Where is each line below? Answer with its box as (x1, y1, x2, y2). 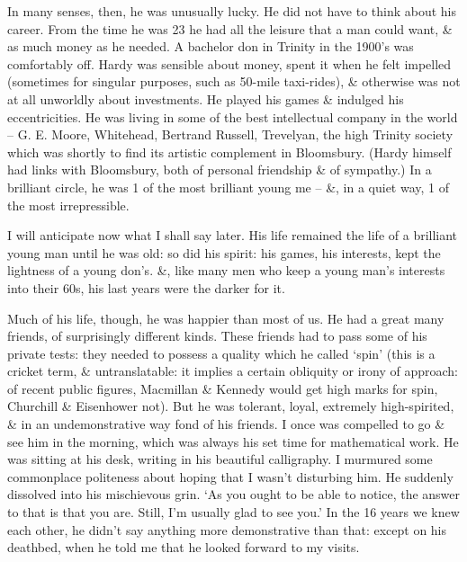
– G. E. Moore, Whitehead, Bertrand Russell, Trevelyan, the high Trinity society (7, 125, 454, 144)
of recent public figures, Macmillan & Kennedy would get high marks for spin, (7, 379, 438, 397)
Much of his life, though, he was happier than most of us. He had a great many (7, 308, 445, 327)
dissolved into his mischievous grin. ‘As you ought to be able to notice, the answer (7, 485, 461, 504)
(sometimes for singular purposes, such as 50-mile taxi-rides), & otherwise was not (7, 72, 461, 91)
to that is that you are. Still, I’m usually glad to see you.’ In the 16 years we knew (7, 503, 460, 522)
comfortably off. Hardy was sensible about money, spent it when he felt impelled (7, 54, 452, 73)
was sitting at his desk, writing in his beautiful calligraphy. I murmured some (7, 450, 433, 468)
